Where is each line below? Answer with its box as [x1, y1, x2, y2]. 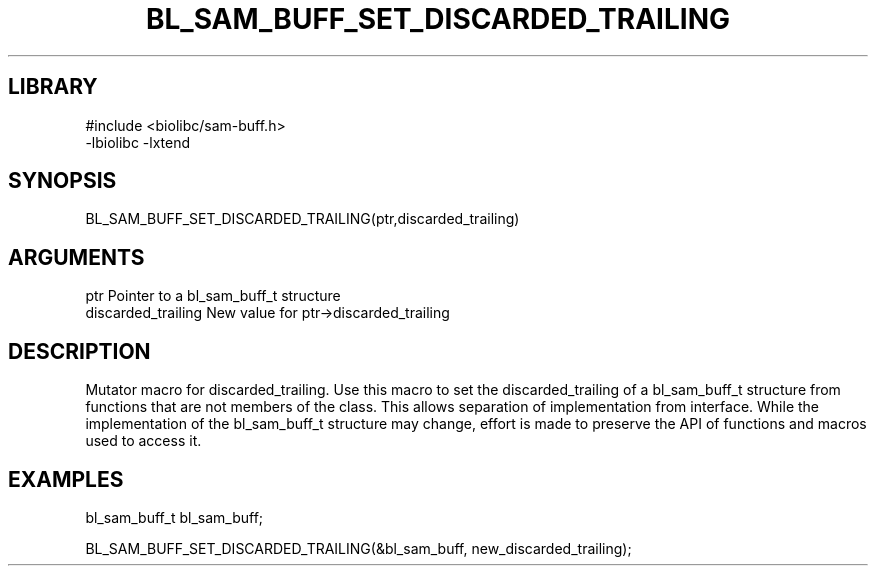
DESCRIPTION [8, 338, 151, 364]
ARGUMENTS [8, 244, 145, 270]
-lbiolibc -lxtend [85, 133, 191, 151]
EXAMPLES [8, 466, 124, 492]
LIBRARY [8, 74, 98, 100]
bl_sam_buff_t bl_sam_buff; [85, 508, 264, 526]
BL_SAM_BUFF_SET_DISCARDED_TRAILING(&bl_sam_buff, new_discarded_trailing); [85, 539, 632, 557]
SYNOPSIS [8, 168, 117, 194]
